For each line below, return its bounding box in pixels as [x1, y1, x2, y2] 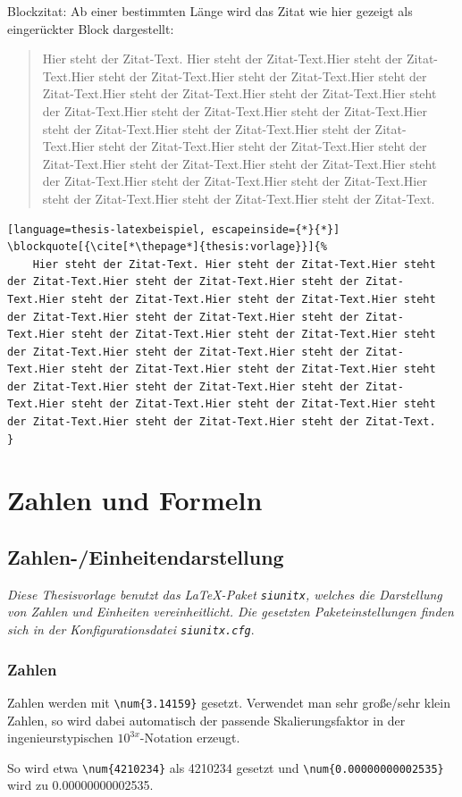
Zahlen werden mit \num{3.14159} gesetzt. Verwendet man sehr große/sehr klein [7, 692, 450, 711]
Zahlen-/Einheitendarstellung [7, 543, 284, 571]
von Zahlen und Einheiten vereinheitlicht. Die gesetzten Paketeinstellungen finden [7, 602, 454, 621]
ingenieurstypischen [7, 728, 113, 747]
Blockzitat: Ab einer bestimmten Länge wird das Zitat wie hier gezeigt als [7, 2, 413, 20]
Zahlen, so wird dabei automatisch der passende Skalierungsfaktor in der [7, 710, 406, 729]
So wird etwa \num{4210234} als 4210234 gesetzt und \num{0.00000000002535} [7, 758, 444, 776]
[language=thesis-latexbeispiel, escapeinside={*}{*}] [7, 222, 340, 236]
